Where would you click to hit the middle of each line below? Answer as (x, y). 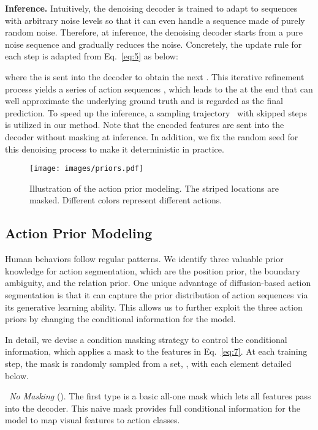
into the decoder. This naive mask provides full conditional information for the (153, 408)
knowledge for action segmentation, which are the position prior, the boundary (153, 270)
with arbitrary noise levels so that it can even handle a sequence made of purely (155, 20)
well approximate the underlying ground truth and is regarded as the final (144, 101)
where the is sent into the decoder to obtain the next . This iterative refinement (155, 76)
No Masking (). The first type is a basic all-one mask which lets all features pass (160, 396)
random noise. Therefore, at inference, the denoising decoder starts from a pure (154, 32)
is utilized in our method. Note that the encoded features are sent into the (145, 125)
